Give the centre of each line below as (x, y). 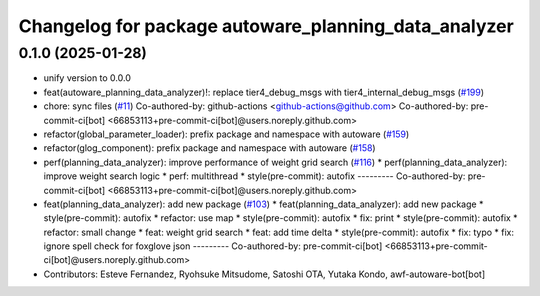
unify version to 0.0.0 (87, 78)
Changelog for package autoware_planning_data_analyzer (266, 26)
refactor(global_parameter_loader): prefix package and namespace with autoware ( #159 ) (226, 134)
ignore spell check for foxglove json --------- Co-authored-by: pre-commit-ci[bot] (213, 246)
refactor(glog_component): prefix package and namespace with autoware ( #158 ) (209, 148)
